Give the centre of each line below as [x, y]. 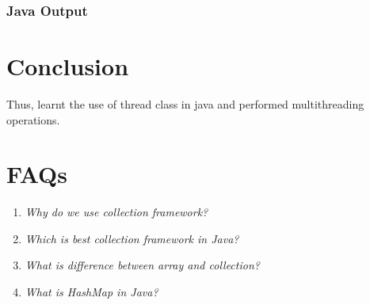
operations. [33, 119]
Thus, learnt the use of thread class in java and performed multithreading [185, 103]
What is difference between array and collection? [142, 265]
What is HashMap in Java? [92, 292]
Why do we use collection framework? [116, 212]
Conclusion [68, 66]
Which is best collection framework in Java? [132, 238]
